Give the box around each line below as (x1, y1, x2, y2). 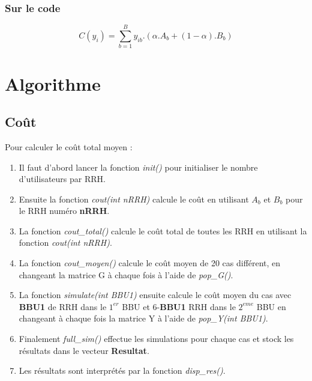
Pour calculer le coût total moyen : (5, 140, 133, 153)
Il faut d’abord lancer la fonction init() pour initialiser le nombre (19, 160, 258, 173)
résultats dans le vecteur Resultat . (19, 344, 149, 356)
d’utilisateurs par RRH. (19, 172, 106, 185)
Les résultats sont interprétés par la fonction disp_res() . (19, 364, 226, 377)
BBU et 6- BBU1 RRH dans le (122, 300, 236, 312)
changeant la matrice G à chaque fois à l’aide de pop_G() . (19, 268, 233, 281)
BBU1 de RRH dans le (19, 300, 107, 312)
